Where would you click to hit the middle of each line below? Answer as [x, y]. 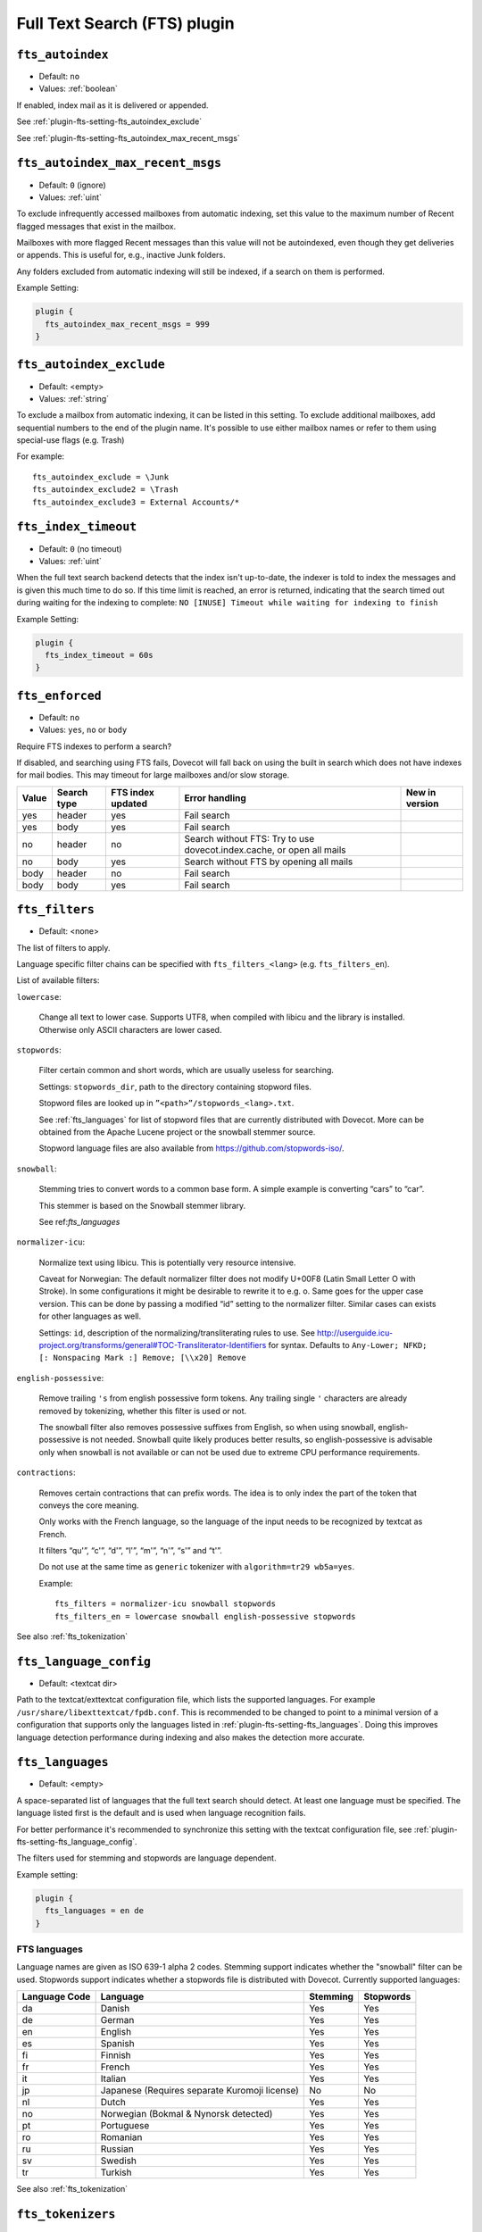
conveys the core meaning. [89, 1505]
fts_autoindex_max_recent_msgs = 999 [127, 324]
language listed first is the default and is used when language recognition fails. [161, 1813]
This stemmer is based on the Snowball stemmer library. [142, 1205]
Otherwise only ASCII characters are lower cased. [130, 1029]
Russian [117, 2149]
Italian [113, 2078]
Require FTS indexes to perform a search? [94, 746]
